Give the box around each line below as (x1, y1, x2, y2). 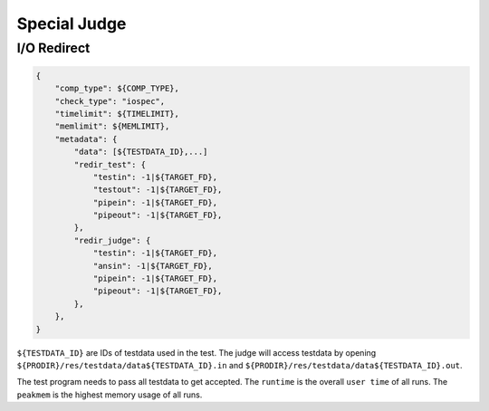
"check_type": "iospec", (54, 96, 166, 106)
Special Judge (16, 14, 127, 33)
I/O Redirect (16, 40, 91, 56)
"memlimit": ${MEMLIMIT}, (54, 121, 170, 131)
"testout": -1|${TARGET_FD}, (92, 185, 223, 195)
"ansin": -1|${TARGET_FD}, (92, 261, 213, 271)
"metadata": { (54, 134, 118, 144)
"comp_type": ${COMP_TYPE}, (54, 83, 180, 94)
